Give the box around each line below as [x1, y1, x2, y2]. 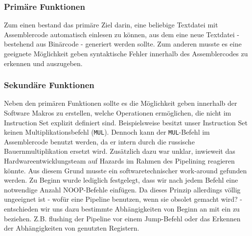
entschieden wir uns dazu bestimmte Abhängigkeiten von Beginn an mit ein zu [4, 204, 240, 213]
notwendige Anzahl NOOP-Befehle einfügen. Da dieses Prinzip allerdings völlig [4, 184, 241, 194]
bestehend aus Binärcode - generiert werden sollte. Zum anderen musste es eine [4, 39, 242, 49]
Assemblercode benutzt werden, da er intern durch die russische [4, 136, 195, 146]
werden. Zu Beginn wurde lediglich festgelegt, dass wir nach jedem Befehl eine [4, 175, 238, 185]
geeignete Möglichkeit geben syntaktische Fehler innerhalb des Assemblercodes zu [4, 48, 248, 58]
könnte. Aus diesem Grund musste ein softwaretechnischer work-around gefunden [4, 165, 247, 175]
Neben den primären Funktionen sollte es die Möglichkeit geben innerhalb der [4, 98, 237, 108]
